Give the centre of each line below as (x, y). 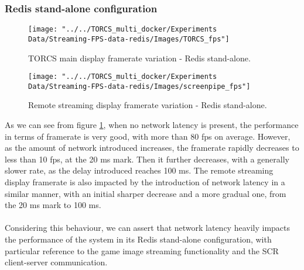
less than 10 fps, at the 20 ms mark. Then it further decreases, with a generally (147, 159)
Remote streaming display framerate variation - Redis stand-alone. (148, 105)
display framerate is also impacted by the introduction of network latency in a (145, 182)
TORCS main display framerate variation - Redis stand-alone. (139, 58)
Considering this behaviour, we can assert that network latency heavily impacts (148, 228)
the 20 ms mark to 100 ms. (53, 205)
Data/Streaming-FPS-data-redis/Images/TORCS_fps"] (129, 39)
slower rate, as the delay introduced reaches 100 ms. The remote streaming (139, 170)
